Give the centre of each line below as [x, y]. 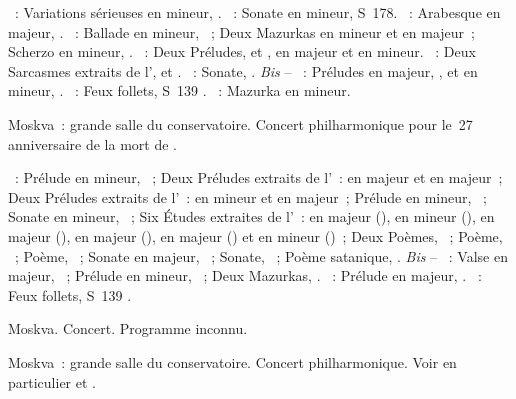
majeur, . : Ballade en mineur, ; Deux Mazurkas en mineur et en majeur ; [241, 31]
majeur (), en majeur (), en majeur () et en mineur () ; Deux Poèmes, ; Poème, [255, 235]
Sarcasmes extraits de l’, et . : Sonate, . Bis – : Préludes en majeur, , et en [243, 70]
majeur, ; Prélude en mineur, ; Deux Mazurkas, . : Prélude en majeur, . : [245, 275]
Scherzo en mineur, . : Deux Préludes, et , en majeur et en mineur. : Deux [242, 51]
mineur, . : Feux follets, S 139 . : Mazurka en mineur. [179, 90]
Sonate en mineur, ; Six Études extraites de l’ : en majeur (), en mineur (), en [251, 216]
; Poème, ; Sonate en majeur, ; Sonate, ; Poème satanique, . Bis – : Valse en [261, 255]
